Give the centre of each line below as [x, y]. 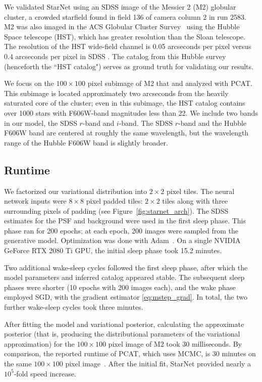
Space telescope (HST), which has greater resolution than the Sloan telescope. [125, 36]
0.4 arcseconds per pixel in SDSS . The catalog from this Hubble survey [115, 56]
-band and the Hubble [213, 123]
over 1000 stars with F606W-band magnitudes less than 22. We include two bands [131, 112]
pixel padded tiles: [114, 201]
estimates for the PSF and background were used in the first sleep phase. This [125, 221]
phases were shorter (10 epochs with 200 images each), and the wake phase [120, 287]
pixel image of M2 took [144, 343]
